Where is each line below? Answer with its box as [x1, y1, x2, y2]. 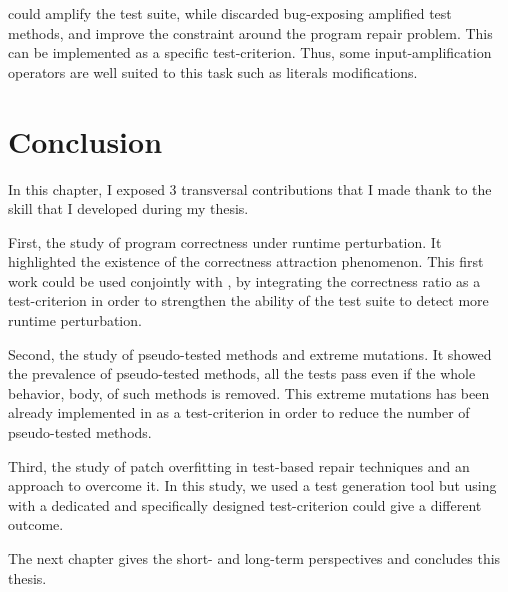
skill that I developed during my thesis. [8, 198, 249, 219]
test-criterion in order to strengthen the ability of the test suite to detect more [8, 290, 489, 311]
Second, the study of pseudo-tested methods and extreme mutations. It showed [8, 343, 492, 364]
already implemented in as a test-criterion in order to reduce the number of [8, 402, 470, 423]
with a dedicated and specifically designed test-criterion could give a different [8, 494, 482, 515]
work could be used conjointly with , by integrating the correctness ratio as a [8, 270, 481, 291]
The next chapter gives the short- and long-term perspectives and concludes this [8, 548, 501, 568]
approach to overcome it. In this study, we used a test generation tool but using [8, 475, 497, 496]
